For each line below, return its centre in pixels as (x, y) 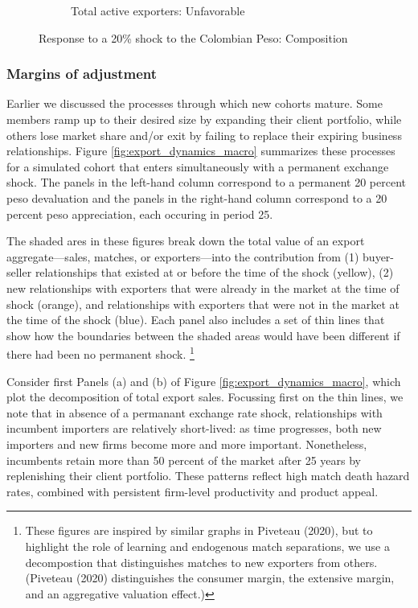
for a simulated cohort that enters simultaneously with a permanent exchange (198, 166)
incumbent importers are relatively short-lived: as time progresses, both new (194, 428)
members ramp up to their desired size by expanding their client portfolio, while (204, 119)
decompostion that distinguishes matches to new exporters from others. (201, 562)
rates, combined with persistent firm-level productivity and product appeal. (193, 491)
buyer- (379, 256)
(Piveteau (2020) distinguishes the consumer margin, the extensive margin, (210, 578)
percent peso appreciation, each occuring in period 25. (140, 214)
